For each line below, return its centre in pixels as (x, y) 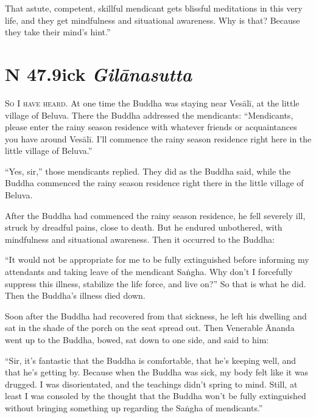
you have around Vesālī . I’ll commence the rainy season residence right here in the (158, 138)
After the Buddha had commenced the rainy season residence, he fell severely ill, (155, 215)
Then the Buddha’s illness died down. (75, 295)
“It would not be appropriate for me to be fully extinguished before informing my (157, 260)
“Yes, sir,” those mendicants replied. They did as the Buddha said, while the (148, 171)
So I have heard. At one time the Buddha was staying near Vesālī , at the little (152, 103)
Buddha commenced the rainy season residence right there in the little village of (154, 183)
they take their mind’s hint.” (58, 32)
